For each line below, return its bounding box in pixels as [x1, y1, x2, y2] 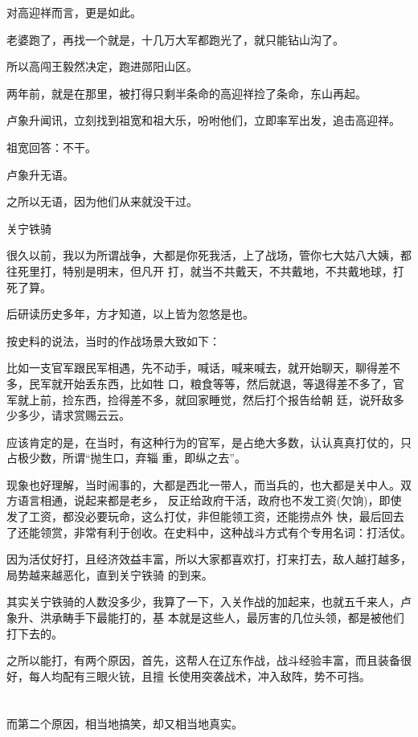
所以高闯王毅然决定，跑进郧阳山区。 [6, 58, 198, 75]
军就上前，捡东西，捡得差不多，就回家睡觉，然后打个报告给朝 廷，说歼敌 [6, 391, 393, 407]
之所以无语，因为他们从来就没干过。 [6, 193, 198, 210]
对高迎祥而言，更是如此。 [6, 4, 141, 20]
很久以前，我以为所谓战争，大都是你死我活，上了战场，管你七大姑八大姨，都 [6, 247, 412, 264]
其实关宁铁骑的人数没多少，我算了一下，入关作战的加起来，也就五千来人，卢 [6, 593, 412, 610]
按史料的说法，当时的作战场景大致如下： [6, 332, 220, 349]
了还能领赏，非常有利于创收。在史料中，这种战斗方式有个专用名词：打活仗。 [6, 523, 412, 540]
